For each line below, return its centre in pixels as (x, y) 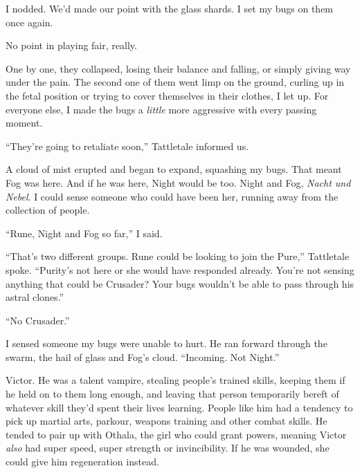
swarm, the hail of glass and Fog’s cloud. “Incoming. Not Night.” (143, 356)
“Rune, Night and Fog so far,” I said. (84, 233)
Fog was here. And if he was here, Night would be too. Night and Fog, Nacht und (178, 182)
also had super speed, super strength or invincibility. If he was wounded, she (168, 448)
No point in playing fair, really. (71, 45)
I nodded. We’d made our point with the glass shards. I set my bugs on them (170, 8)
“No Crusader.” (38, 320)
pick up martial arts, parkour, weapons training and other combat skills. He (166, 421)
